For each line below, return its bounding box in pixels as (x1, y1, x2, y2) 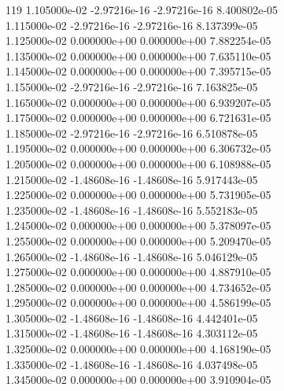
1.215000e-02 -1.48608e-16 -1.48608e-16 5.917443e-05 (6, 171, 258, 187)
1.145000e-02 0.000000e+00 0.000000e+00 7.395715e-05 (6, 63, 271, 79)
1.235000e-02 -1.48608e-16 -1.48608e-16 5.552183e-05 (6, 201, 258, 218)
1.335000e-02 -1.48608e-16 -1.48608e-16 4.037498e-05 (6, 356, 258, 372)
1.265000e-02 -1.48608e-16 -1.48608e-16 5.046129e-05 (6, 248, 258, 264)
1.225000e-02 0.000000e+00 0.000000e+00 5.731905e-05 (6, 186, 271, 203)
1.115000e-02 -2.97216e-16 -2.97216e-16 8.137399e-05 (6, 17, 258, 33)
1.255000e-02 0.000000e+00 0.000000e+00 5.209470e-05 (6, 232, 271, 249)
